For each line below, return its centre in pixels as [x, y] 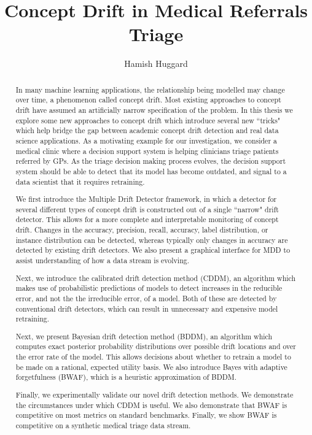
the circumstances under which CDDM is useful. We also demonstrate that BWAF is [151, 405]
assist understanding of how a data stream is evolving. [102, 260]
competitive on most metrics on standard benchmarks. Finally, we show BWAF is [146, 415]
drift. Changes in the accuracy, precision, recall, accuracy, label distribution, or [142, 230]
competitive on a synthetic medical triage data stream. [103, 425]
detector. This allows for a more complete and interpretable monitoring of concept [147, 219]
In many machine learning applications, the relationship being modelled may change [150, 89]
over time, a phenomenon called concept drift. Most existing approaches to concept [148, 100]
